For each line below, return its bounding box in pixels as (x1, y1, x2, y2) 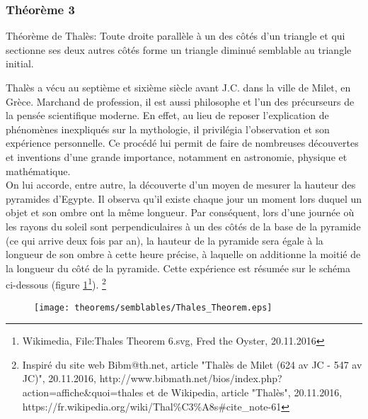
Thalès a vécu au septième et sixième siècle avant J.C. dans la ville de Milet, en (6, 80, 351, 94)
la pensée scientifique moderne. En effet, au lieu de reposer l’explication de (6, 108, 329, 123)
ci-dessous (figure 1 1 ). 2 (6, 275, 106, 291)
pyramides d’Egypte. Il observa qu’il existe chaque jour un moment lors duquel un (6, 191, 362, 206)
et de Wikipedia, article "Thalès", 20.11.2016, (146, 385, 343, 399)
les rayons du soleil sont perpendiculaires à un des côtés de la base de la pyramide (6, 218, 361, 233)
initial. (6, 56, 34, 71)
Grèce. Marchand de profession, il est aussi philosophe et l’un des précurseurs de (6, 94, 355, 108)
